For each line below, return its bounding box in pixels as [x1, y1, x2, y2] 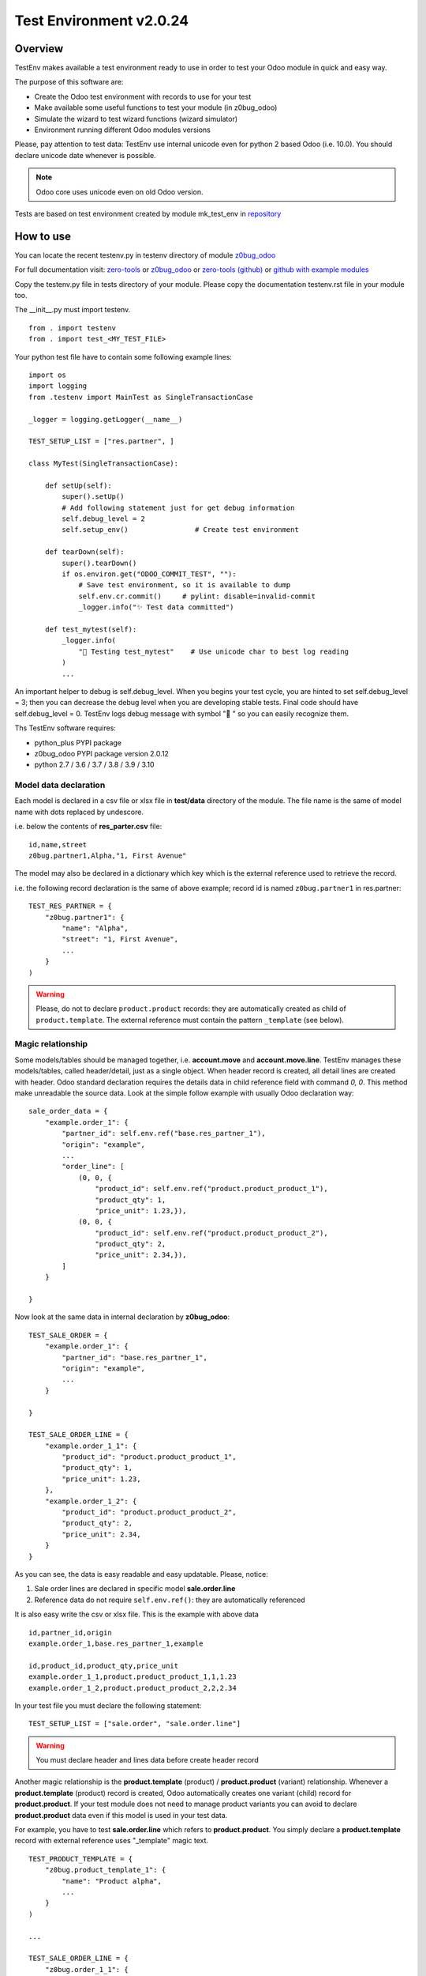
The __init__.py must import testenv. [14, 305, 131, 315]
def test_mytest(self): [44, 624, 137, 634]
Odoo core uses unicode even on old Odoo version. [35, 187, 204, 197]
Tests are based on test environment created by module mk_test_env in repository [14, 209, 282, 218]
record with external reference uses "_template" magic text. [14, 1836, 209, 1846]
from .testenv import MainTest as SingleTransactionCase [28, 392, 254, 402]
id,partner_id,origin [28, 1628, 112, 1637]
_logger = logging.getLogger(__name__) [28, 415, 183, 424]
